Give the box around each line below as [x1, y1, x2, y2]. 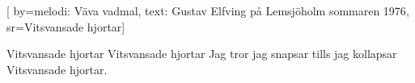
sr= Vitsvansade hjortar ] [6, 18, 125, 35]
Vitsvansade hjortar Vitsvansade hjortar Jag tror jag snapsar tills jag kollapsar [6, 45, 397, 62]
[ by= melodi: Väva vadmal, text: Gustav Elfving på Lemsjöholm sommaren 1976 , [6, 2, 409, 19]
